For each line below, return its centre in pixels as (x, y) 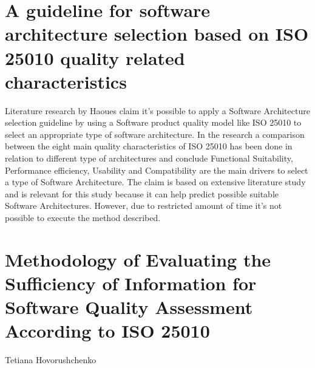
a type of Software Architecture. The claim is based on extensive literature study (155, 182)
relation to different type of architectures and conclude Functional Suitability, (149, 158)
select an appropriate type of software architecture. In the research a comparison (155, 134)
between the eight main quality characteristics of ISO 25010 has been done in (149, 146)
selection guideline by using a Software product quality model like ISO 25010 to (153, 122)
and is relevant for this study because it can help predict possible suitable (142, 193)
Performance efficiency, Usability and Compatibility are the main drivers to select (157, 170)
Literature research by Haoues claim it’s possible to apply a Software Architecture (157, 110)
